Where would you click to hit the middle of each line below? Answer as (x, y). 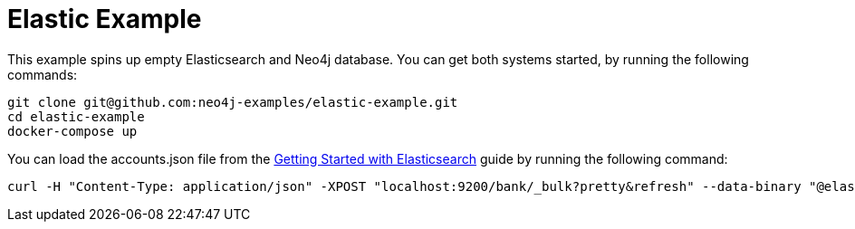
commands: (43, 74)
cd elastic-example (76, 116)
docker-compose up (72, 131)
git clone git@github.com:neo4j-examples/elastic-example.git (233, 102)
